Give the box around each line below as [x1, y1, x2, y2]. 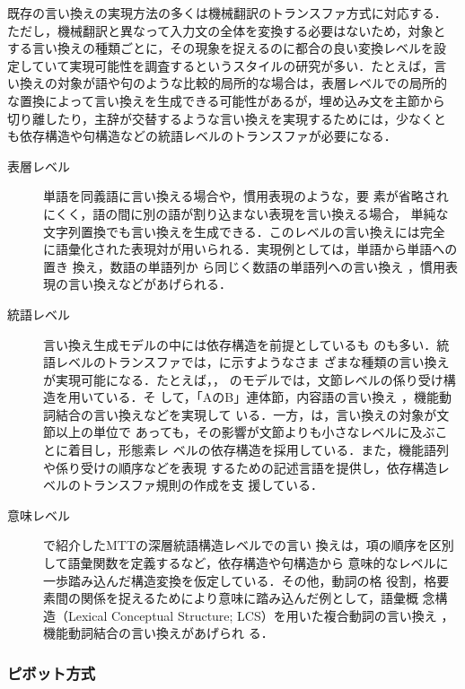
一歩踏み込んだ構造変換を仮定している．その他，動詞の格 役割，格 [43, 571, 437, 589]
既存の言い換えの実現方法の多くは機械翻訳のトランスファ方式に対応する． [7, 4, 447, 22]
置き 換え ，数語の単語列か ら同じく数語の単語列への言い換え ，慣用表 [43, 257, 458, 275]
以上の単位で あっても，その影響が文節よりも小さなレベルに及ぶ [55, 423, 435, 441]
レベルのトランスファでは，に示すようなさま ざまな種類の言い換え [55, 353, 450, 371]
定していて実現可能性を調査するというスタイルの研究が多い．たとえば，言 [7, 56, 447, 74]
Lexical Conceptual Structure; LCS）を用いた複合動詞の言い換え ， [67, 606, 454, 624]
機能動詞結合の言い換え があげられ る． [43, 624, 274, 642]
